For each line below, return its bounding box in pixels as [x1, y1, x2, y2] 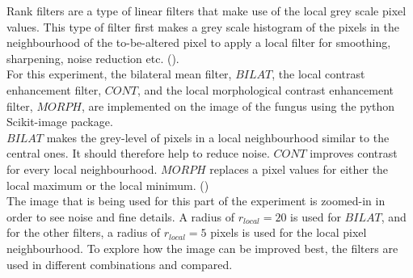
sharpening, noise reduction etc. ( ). [6, 49, 179, 66]
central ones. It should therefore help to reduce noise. [6, 145, 270, 162]
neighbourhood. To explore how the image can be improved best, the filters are [6, 239, 398, 256]
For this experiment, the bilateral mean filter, [6, 65, 232, 82]
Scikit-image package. [6, 113, 113, 130]
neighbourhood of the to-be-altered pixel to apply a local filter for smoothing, [6, 34, 391, 51]
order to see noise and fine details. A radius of [6, 208, 234, 225]
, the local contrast [272, 65, 365, 82]
